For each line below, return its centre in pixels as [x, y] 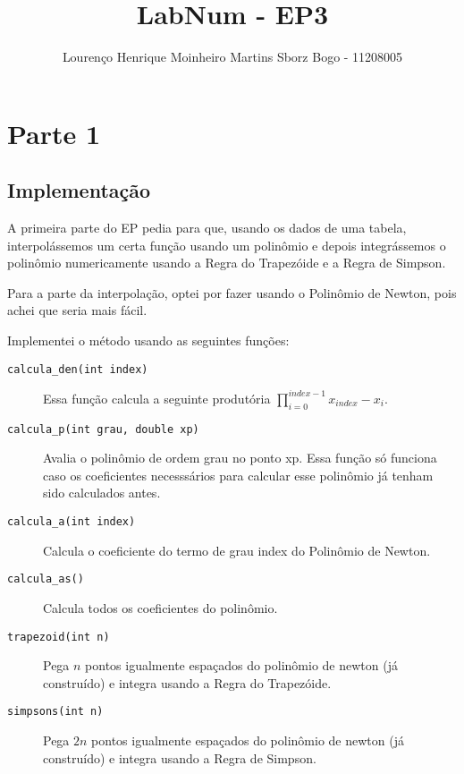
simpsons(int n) [55, 712]
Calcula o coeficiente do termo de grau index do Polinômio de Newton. [237, 550]
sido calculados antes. [102, 493]
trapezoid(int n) [59, 637]
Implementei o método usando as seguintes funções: [148, 340]
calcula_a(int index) [72, 522]
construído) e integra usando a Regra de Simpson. [180, 757]
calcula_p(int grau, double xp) [103, 429]
